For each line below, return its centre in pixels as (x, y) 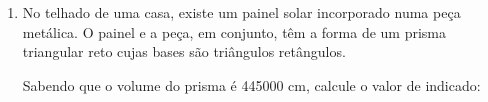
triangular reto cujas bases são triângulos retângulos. (184, 51)
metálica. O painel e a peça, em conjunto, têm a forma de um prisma (234, 31)
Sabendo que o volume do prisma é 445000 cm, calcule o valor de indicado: (251, 84)
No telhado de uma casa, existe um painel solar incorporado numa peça (241, 12)
